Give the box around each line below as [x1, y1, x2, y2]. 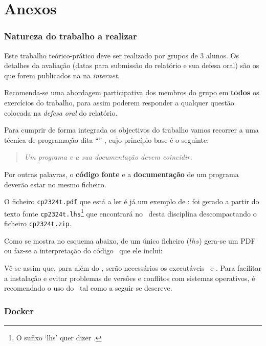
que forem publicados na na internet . [4, 70, 120, 80]
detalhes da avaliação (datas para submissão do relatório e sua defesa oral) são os [4, 60, 259, 71]
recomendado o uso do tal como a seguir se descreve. [4, 283, 172, 293]
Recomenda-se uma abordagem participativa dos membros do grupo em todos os [4, 87, 259, 98]
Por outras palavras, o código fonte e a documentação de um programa [4, 168, 239, 179]
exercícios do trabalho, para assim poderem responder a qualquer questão [4, 97, 234, 107]
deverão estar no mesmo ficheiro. [4, 179, 106, 189]
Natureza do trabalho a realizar [4, 30, 137, 42]
